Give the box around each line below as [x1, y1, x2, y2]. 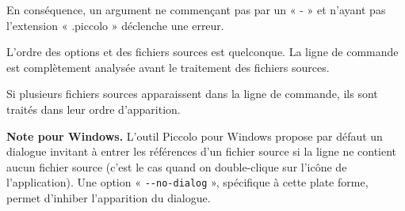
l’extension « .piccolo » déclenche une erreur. [6, 17, 224, 33]
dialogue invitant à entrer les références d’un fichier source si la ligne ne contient [6, 143, 397, 160]
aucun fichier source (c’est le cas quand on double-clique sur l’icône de [6, 158, 347, 175]
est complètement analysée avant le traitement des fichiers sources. [6, 58, 330, 75]
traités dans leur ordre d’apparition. [6, 100, 181, 117]
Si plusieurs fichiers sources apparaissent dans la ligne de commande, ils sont [6, 85, 378, 102]
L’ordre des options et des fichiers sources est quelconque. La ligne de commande [6, 43, 399, 60]
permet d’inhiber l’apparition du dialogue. [6, 190, 211, 205]
